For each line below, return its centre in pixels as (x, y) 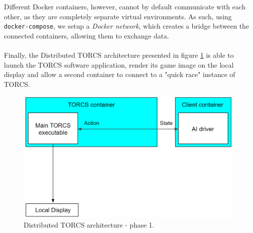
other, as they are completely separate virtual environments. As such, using (118, 16)
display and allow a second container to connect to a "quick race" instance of (120, 74)
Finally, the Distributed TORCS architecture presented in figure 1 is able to (119, 55)
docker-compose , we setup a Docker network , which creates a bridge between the (126, 26)
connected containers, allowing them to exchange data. (87, 35)
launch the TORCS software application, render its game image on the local (119, 64)
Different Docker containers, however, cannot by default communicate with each (125, 6)
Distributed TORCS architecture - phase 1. (89, 224)
